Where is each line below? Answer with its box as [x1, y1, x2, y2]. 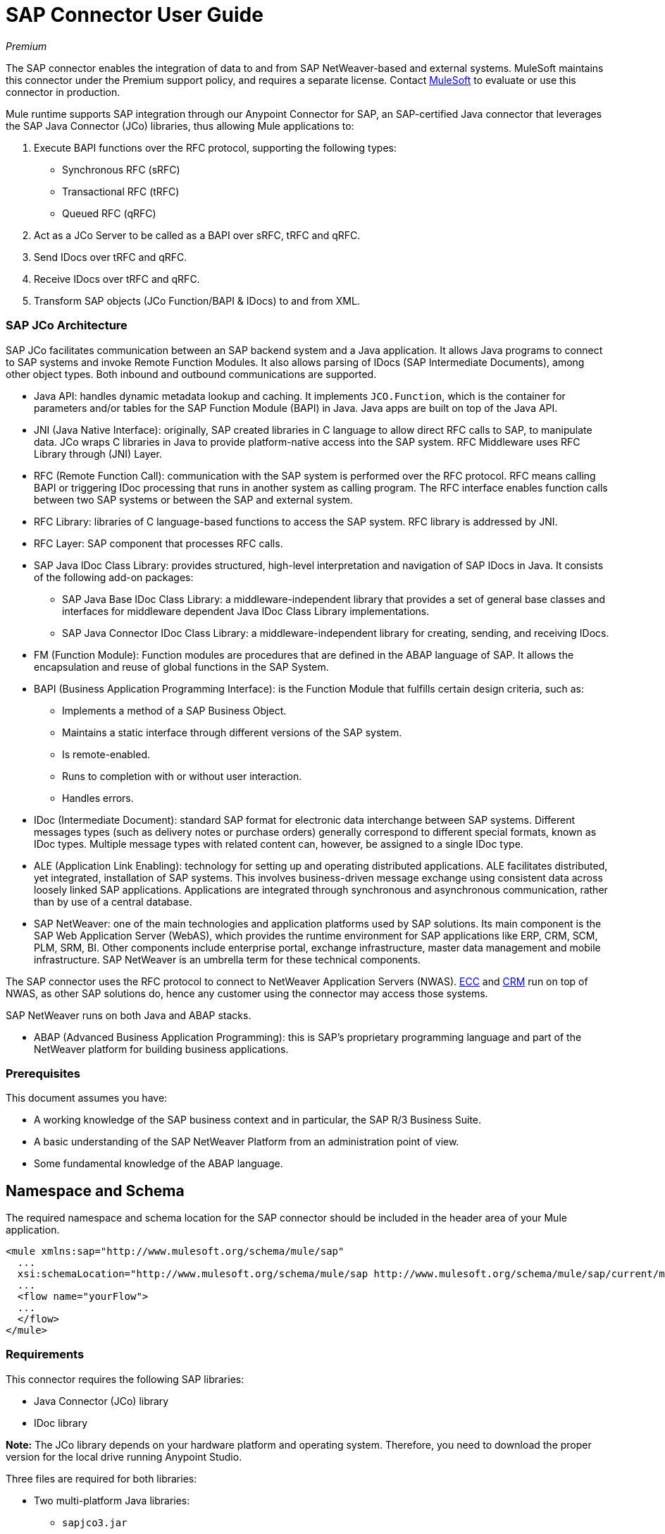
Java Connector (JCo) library [34, 1394, 169, 1407]
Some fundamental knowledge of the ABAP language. [34, 1157, 283, 1170]
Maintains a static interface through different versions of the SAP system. [62, 726, 402, 738]
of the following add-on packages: [34, 571, 194, 583]
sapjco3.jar [62, 1516, 128, 1528]
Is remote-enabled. [62, 748, 151, 760]
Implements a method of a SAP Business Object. [62, 704, 287, 717]
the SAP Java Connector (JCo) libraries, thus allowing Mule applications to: [6, 119, 354, 132]
